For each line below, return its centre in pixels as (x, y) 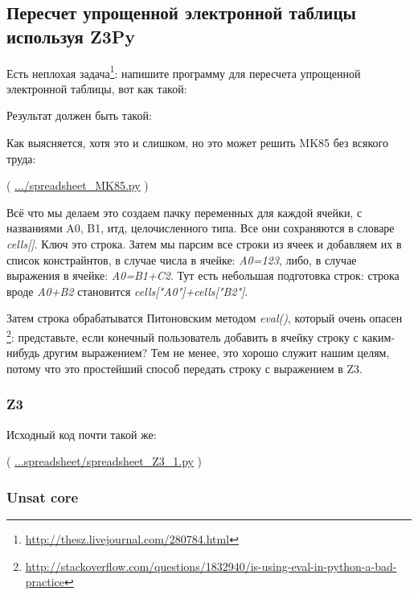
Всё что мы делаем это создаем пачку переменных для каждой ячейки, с (184, 212)
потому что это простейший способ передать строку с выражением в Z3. (184, 368)
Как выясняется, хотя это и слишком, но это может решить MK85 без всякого (197, 143)
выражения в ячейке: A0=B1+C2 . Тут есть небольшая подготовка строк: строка (203, 275)
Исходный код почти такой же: (82, 434)
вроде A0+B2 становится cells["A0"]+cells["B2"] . (127, 291)
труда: (21, 158)
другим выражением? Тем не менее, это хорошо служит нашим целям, (216, 353)
